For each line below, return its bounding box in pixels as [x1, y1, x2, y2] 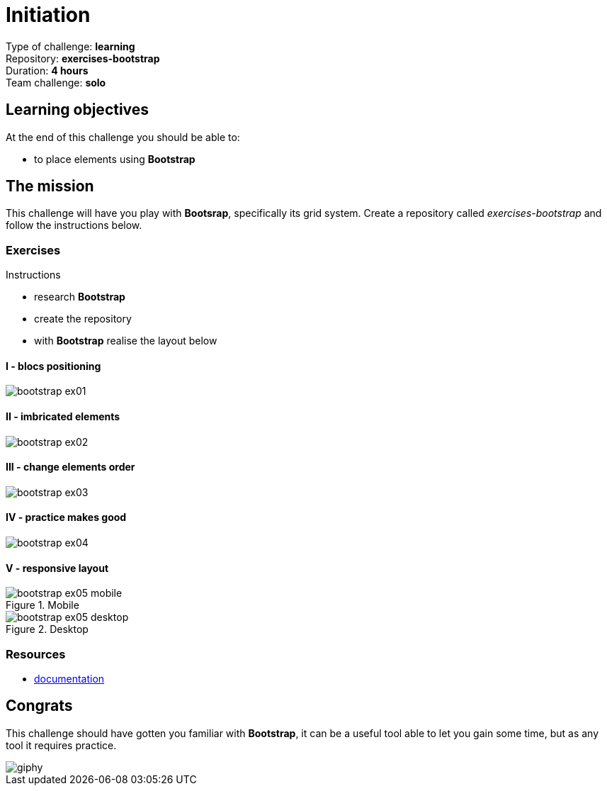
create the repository [34, 313, 132, 325]
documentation [34, 673, 105, 685]
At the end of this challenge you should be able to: [6, 130, 240, 143]
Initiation [6, 3, 91, 27]
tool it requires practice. [6, 739, 117, 751]
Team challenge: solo [6, 76, 106, 89]
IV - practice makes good [6, 511, 127, 524]
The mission [6, 177, 94, 196]
